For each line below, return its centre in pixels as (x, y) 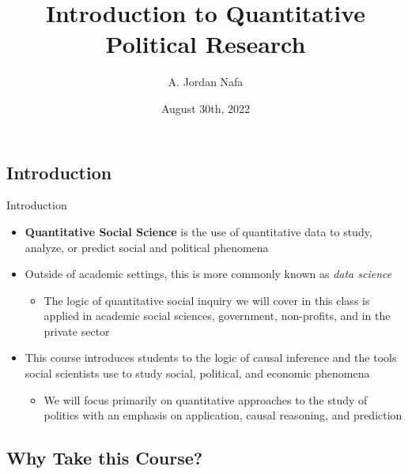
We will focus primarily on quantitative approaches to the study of (206, 399)
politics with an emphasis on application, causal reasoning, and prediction (223, 415)
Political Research (206, 44)
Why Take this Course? (105, 458)
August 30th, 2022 (206, 108)
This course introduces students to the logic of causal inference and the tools (211, 357)
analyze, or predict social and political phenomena (147, 247)
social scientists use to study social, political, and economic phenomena (197, 373)
